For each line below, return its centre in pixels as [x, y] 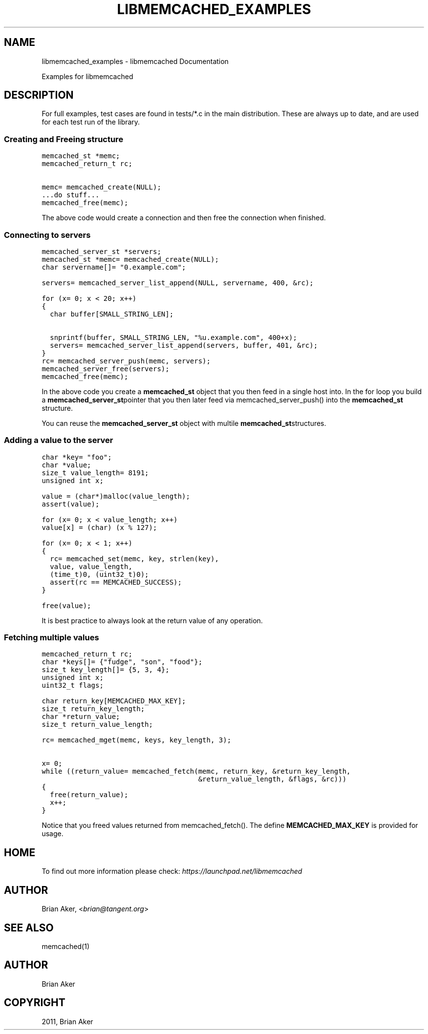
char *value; [66, 465]
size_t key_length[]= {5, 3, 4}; [106, 670]
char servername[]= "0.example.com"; [114, 267]
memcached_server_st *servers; [101, 251]
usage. [53, 834]
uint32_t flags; [73, 686]
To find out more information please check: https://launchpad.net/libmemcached [172, 871]
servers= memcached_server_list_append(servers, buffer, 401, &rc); [184, 345]
